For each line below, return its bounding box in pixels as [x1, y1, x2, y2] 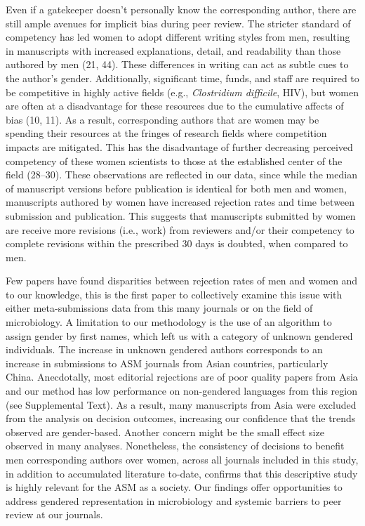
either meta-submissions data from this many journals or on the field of [6, 301, 313, 315]
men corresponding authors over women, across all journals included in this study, [6, 452, 359, 466]
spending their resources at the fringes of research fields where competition [6, 126, 327, 140]
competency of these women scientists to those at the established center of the [6, 153, 343, 168]
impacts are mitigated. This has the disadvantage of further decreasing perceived [6, 139, 353, 154]
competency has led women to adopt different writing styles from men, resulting [6, 29, 350, 44]
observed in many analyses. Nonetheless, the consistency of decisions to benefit [6, 438, 345, 453]
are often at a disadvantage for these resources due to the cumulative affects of [6, 98, 344, 113]
